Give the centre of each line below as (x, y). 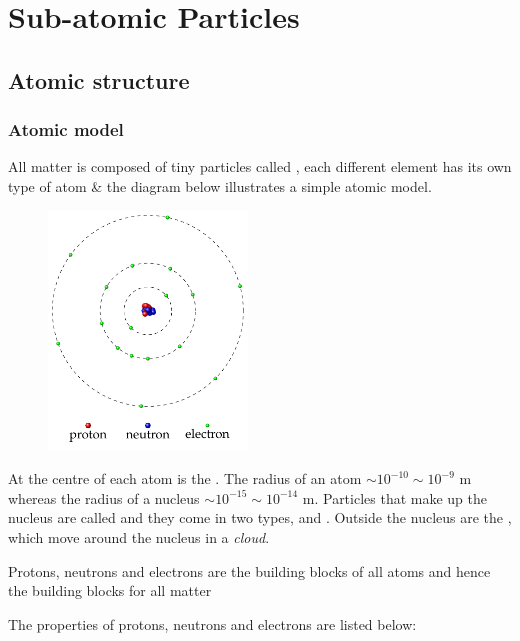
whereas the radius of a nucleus (104, 497)
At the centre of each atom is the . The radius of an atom (185, 478)
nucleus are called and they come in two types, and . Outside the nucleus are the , (260, 517)
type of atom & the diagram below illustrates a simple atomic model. (220, 185)
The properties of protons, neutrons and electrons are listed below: (212, 623)
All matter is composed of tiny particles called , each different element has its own (260, 166)
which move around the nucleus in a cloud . (139, 536)
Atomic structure (99, 79)
